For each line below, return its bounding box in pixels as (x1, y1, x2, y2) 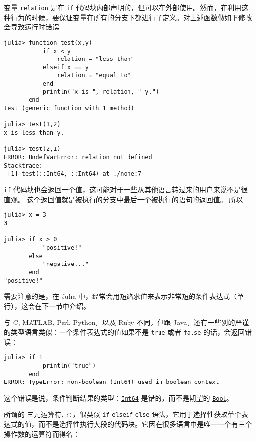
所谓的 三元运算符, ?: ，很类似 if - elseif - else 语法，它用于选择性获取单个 (4, 409, 242, 419)
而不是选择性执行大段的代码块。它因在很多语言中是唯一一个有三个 (38, 419, 252, 429)
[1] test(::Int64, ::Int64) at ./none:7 (7, 170, 142, 177)
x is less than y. (4, 129, 64, 137)
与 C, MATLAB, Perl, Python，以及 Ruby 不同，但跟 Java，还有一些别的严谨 (4, 317, 249, 327)
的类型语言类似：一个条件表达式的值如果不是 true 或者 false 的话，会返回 (4, 326, 245, 337)
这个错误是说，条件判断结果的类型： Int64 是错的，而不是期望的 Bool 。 (4, 392, 233, 403)
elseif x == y (42, 63, 89, 71)
